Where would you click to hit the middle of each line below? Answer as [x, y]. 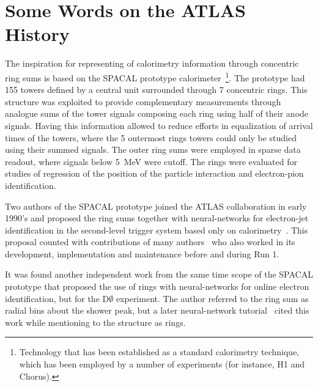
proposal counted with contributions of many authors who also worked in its [150, 242]
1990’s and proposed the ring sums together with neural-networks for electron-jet [157, 218]
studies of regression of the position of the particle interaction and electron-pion [154, 173]
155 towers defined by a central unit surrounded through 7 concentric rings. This [156, 90]
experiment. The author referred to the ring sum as [212, 298]
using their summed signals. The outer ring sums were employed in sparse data [153, 149]
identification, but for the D [57, 298]
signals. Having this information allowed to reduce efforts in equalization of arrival [159, 125]
